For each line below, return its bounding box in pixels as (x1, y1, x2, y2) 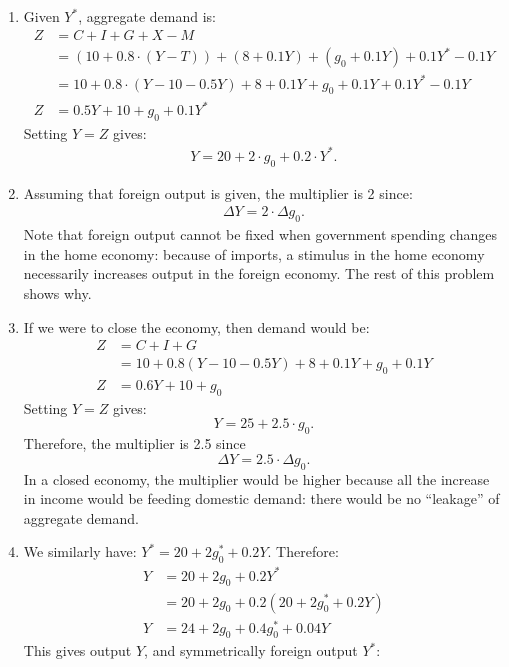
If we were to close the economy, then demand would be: (23, 316, 370, 337)
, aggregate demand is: (78, 6, 216, 26)
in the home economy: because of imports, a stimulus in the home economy (23, 243, 485, 264)
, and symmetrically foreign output (144, 640, 358, 661)
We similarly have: (23, 541, 137, 562)
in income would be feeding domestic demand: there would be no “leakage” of (23, 488, 500, 509)
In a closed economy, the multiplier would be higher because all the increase (23, 468, 490, 489)
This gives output (23, 640, 132, 661)
